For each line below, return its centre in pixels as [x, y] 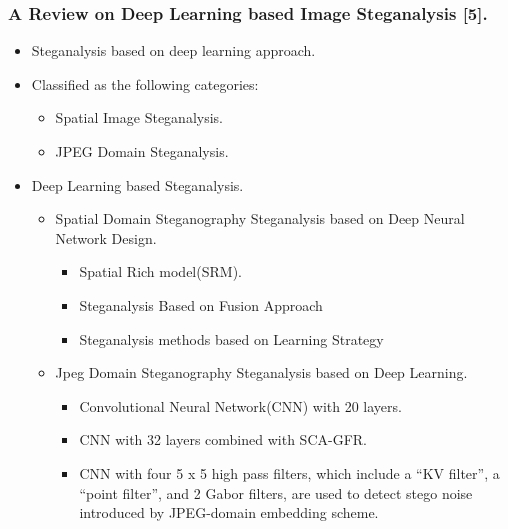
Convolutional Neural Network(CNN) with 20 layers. [240, 405]
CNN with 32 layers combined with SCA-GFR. [223, 439]
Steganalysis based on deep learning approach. [173, 50]
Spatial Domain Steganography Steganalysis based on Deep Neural [260, 218]
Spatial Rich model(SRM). [160, 271]
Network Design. [106, 237]
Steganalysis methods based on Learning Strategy [231, 338]
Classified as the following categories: [145, 83]
